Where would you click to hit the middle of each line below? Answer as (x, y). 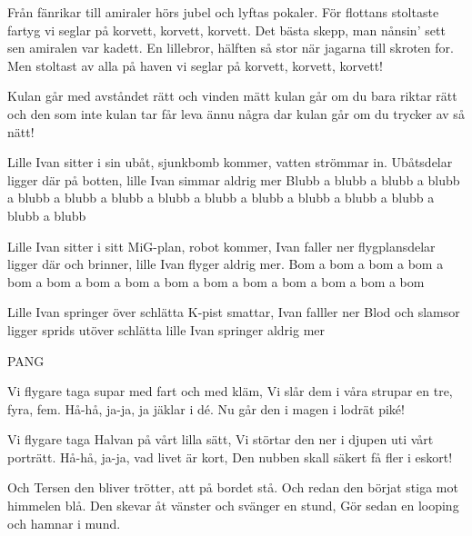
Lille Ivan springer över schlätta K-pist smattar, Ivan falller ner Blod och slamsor (234, 312)
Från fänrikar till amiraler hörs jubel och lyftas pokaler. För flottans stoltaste (223, 12)
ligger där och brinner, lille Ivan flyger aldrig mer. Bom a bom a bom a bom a (226, 264)
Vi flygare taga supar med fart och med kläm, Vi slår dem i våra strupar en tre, (230, 391)
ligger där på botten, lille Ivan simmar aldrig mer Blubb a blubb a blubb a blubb (234, 179)
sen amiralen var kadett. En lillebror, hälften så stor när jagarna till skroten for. (231, 48)
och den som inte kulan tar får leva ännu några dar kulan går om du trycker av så (236, 113)
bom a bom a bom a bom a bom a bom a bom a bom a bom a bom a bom (216, 281)
